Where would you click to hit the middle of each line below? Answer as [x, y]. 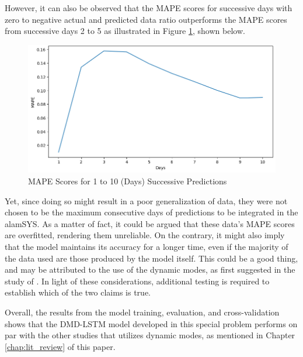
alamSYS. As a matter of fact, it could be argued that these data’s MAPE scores [150, 223]
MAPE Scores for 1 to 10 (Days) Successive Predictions [128, 181]
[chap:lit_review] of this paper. [60, 346]
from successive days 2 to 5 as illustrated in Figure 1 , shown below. [125, 31]
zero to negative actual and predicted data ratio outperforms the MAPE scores [146, 19]
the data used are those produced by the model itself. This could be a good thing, [151, 258]
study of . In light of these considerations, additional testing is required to [137, 281]
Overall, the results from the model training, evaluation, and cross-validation [142, 312]
